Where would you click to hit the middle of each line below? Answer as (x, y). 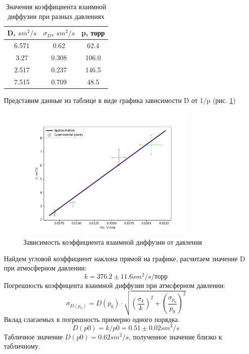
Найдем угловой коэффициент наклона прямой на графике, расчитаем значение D (124, 258)
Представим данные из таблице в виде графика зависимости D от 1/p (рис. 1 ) (120, 100)
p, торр (93, 33)
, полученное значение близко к (175, 336)
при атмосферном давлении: (45, 268)
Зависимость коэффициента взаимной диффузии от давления (113, 242)
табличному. (22, 346)
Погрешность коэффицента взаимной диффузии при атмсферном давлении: (115, 285)
